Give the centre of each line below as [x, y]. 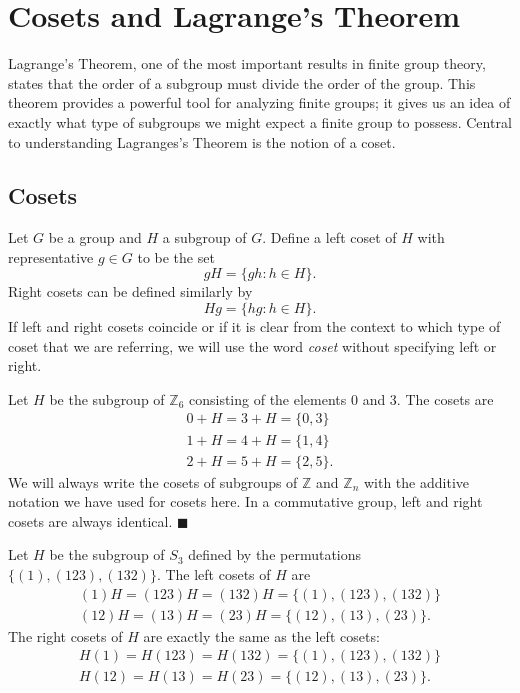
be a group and [95, 237]
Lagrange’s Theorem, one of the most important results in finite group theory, [247, 63]
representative [51, 256]
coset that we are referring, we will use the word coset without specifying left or [252, 345]
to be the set [176, 256]
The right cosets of [65, 635]
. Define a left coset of [329, 237]
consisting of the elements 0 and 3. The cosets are [341, 398]
